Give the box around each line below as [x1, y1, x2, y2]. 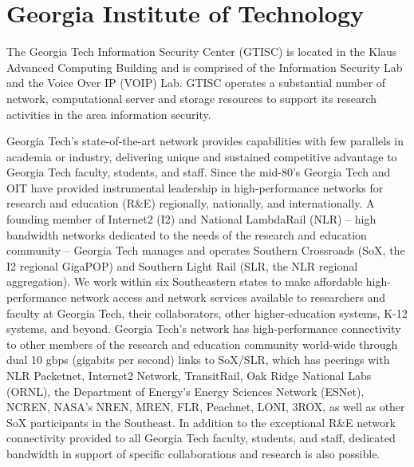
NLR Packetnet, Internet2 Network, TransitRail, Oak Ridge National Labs [6, 367, 372, 383]
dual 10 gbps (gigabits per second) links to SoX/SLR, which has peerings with [6, 351, 390, 368]
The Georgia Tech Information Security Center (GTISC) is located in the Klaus [6, 43, 397, 60]
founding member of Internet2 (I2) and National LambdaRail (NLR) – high [6, 211, 377, 228]
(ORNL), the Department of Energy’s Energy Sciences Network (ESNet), [6, 382, 365, 399]
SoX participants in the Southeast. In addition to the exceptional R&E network [6, 414, 396, 430]
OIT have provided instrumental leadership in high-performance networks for [6, 179, 384, 196]
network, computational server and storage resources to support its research [6, 89, 377, 106]
